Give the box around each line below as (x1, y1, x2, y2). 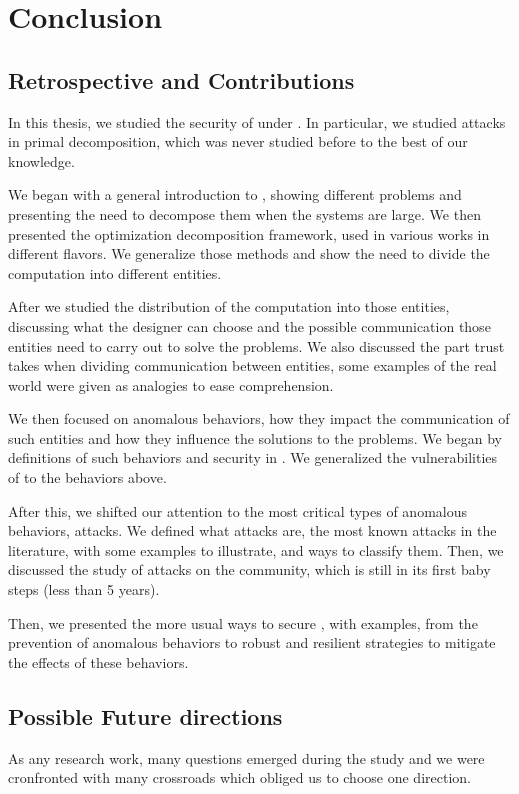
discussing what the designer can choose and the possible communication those (8, 315, 491, 336)
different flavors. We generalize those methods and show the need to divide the (8, 243, 490, 264)
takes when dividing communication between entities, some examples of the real (8, 355, 497, 376)
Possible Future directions (8, 700, 283, 731)
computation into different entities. (8, 262, 222, 283)
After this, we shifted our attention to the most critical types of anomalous (8, 500, 467, 521)
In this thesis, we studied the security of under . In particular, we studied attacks (8, 111, 506, 132)
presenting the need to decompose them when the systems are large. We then (8, 203, 481, 224)
